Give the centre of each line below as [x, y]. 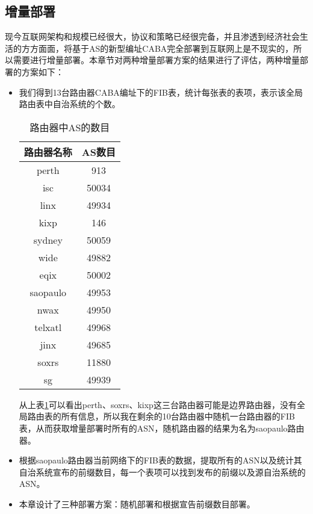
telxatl [48, 327]
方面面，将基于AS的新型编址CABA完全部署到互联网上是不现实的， [162, 48]
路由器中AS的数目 [70, 127]
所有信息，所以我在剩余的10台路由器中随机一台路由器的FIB [178, 416]
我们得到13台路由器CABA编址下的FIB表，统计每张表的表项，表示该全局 [161, 92]
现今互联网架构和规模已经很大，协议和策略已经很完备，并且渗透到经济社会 [152, 36]
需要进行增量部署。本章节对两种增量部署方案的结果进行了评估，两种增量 [156, 60]
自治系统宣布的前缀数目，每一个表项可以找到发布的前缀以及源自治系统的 [162, 472]
